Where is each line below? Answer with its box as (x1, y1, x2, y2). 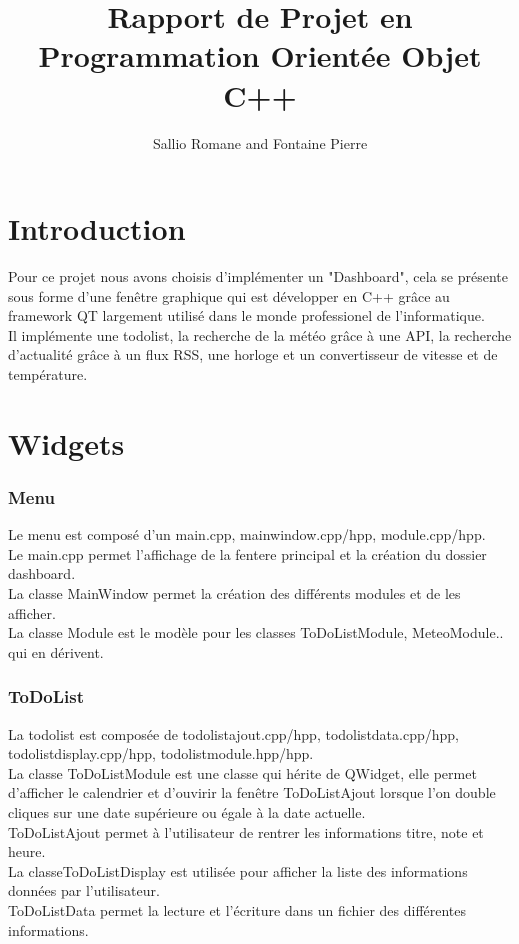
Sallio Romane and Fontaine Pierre (152, 132, 368, 153)
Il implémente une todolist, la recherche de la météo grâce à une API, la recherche (8, 324, 512, 345)
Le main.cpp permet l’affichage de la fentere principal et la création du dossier (8, 543, 487, 564)
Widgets (8, 422, 125, 463)
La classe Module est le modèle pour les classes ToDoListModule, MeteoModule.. (8, 622, 504, 643)
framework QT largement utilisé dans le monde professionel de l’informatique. (8, 305, 485, 326)
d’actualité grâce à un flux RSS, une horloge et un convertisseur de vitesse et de (8, 344, 498, 365)
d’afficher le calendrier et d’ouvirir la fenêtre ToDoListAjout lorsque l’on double (8, 782, 496, 803)
